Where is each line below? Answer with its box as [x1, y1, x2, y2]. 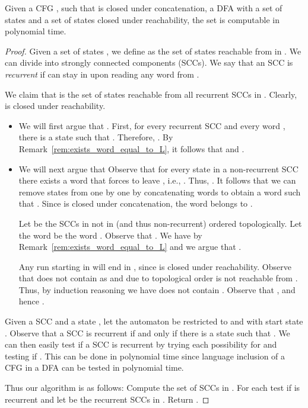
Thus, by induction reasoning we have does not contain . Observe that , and [18, 283, 296, 295]
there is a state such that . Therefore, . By [18, 131, 173, 143]
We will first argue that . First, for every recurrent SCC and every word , [18, 119, 285, 131]
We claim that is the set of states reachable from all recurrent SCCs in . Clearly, [5, 88, 297, 100]
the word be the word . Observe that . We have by [18, 229, 202, 241]
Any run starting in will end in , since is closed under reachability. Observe [18, 260, 291, 272]
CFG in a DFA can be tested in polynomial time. [5, 361, 184, 374]
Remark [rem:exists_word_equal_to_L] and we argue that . [18, 240, 242, 253]
